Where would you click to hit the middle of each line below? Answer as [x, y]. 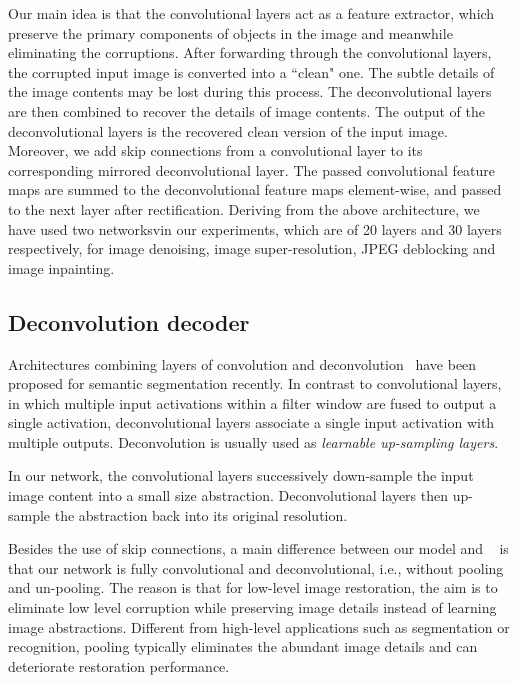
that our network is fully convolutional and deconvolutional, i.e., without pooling [256, 567]
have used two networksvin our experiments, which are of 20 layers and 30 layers [255, 228]
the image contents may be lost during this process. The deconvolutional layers [250, 91]
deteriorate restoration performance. [119, 665]
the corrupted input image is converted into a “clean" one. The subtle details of [251, 71]
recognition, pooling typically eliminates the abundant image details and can [243, 646]
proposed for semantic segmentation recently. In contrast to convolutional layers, [255, 383]
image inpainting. [61, 267]
